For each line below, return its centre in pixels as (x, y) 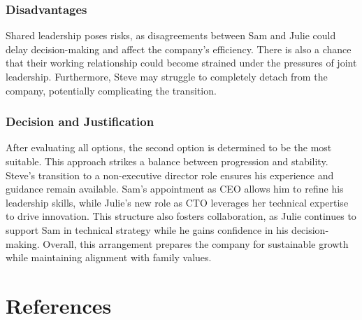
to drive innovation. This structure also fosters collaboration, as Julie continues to (181, 216)
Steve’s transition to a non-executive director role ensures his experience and (170, 175)
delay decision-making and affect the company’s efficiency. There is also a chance (179, 49)
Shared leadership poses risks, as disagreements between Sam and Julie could (171, 35)
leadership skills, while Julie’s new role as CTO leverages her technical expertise (177, 202)
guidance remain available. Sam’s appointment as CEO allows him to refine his (175, 189)
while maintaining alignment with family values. (109, 257)
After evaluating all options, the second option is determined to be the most (169, 147)
